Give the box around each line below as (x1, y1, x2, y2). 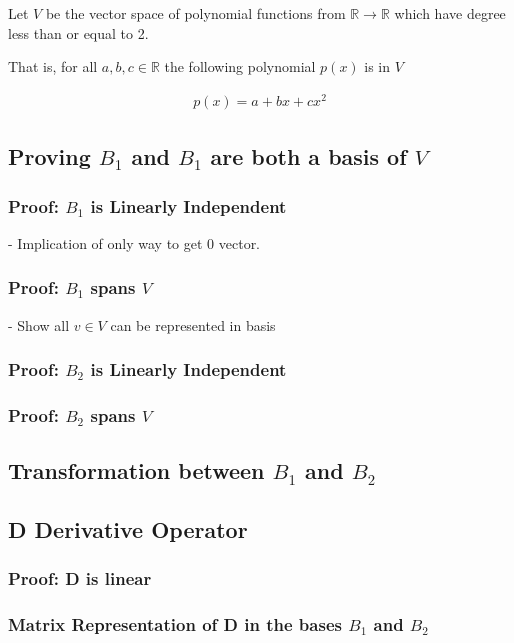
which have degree (394, 3, 506, 23)
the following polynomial (164, 56, 316, 77)
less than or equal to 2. (8, 22, 149, 43)
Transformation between (8, 455, 265, 486)
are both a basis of (210, 141, 407, 172)
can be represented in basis (110, 314, 276, 335)
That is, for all (8, 56, 98, 77)
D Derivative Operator (8, 514, 248, 545)
